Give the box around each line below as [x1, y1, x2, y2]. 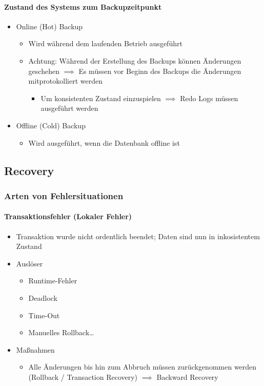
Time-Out [28, 310, 60, 320]
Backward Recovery [156, 371, 218, 382]
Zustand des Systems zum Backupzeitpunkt [4, 1, 162, 12]
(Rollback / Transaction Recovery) [28, 371, 138, 382]
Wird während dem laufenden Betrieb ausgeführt [28, 38, 182, 49]
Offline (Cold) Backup [16, 120, 86, 130]
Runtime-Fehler [28, 275, 77, 286]
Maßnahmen [16, 344, 55, 355]
